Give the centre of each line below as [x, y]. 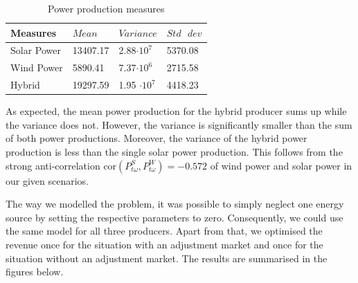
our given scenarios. [47, 180]
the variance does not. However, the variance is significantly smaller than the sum [179, 124]
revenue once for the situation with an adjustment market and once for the [164, 244]
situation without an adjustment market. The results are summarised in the [167, 258]
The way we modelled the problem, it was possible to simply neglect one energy [175, 204]
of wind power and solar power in [281, 165]
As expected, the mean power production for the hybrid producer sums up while [176, 111]
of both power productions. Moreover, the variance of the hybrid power [156, 138]
